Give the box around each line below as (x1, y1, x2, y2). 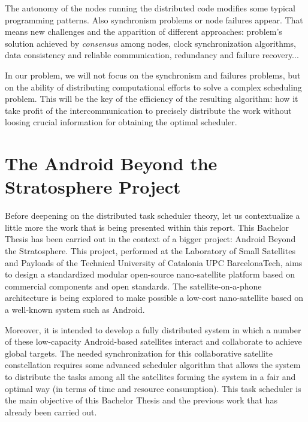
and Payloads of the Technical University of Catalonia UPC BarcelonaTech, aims (5, 256, 303, 269)
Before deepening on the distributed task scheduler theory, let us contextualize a (5, 209, 300, 222)
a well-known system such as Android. (5, 303, 145, 315)
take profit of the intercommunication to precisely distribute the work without (5, 104, 292, 116)
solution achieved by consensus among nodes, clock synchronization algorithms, (5, 37, 297, 49)
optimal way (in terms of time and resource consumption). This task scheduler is (5, 382, 301, 394)
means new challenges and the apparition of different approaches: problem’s (5, 25, 282, 38)
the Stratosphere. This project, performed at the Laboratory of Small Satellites (5, 245, 295, 257)
